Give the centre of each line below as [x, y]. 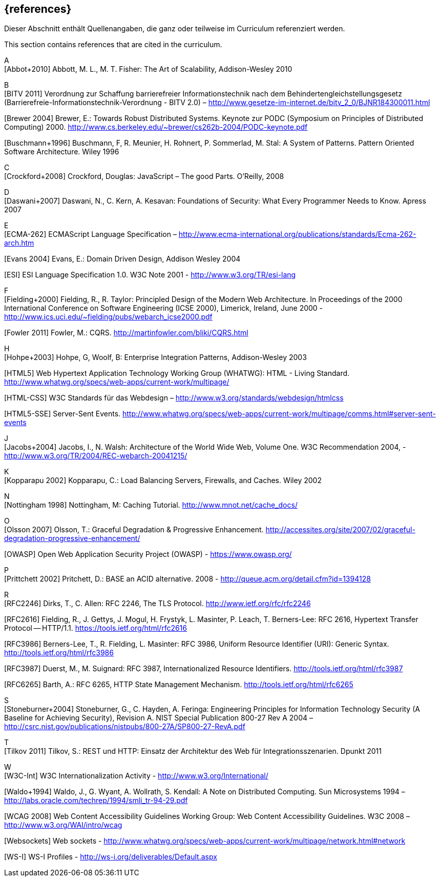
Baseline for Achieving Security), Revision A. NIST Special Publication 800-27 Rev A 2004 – [159, 718]
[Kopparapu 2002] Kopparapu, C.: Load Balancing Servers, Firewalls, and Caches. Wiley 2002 [163, 480]
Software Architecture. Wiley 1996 [62, 152]
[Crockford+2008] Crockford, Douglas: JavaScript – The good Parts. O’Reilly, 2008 [144, 176]
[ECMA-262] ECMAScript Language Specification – [90, 234]
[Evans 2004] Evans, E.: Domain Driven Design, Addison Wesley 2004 [122, 259]
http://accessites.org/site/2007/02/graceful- [340, 530]
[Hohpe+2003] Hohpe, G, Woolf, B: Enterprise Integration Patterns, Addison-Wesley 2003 [155, 357]
